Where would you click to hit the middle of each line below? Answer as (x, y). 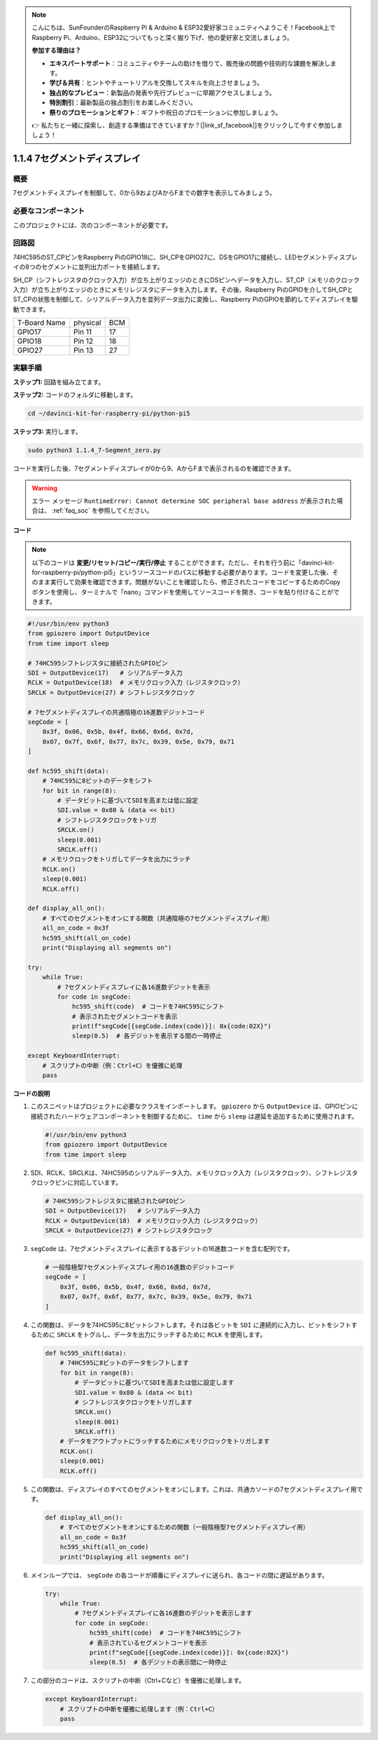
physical (87, 323)
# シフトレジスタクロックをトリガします (133, 1402)
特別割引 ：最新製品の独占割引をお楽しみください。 (123, 102)
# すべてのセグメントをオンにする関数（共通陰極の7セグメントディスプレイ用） (158, 918)
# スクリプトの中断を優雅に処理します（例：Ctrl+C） (139, 1709)
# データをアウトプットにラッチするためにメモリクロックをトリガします (165, 1442)
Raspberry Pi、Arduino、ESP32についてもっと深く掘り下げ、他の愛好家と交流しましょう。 (162, 37)
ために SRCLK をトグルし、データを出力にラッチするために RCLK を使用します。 (151, 1334)
